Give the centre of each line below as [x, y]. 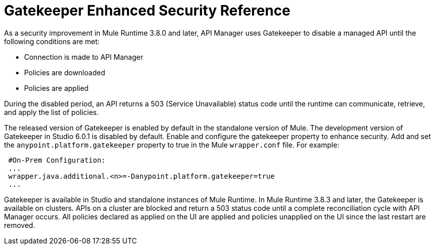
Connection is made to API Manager [84, 57]
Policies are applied [56, 88]
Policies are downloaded [65, 72]
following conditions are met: [52, 41]
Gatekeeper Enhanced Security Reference [147, 11]
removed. [20, 225]
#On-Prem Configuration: [57, 160]
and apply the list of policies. [51, 112]
